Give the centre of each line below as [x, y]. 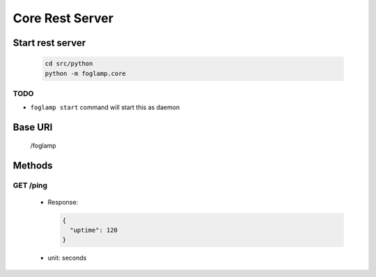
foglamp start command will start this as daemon [105, 107]
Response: [63, 202]
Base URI [33, 128]
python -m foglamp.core [86, 73]
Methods [33, 165]
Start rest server [49, 43]
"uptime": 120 [94, 230]
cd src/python [69, 64]
